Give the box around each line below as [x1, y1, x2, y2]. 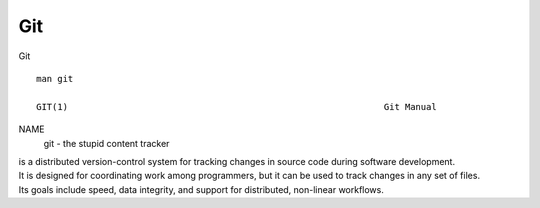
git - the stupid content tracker [43, 137, 170, 149]
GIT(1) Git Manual [36, 101, 437, 112]
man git [36, 73, 74, 84]
